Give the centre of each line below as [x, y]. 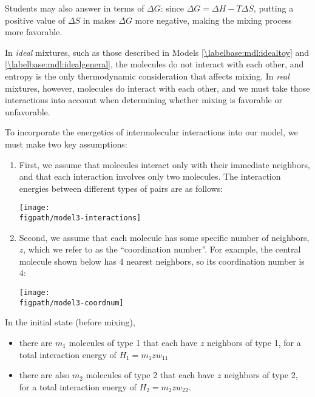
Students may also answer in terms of [75, 8]
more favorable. [34, 32]
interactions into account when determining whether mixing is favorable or [144, 100]
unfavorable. [28, 111]
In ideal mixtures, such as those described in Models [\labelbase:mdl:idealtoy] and [157, 52]
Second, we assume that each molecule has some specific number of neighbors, [164, 237]
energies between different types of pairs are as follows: [121, 188]
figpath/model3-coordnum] [71, 303]
